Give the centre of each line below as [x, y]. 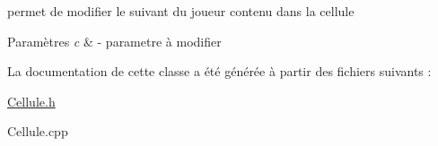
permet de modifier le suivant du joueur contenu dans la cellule [181, 11]
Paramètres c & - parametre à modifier [114, 41]
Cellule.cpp [38, 131]
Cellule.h [31, 101]
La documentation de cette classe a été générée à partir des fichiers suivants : [219, 71]
